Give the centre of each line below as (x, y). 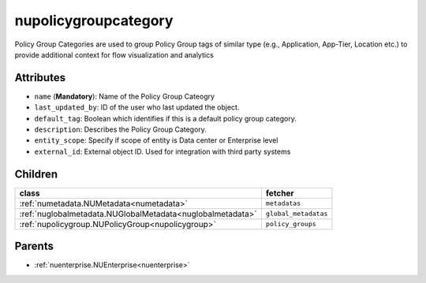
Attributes (40, 78)
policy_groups (291, 224)
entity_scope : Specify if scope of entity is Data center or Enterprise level (156, 140)
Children (36, 174)
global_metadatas (297, 214)
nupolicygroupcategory (94, 20)
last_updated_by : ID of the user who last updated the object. (137, 107)
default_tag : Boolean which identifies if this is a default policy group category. (166, 118)
